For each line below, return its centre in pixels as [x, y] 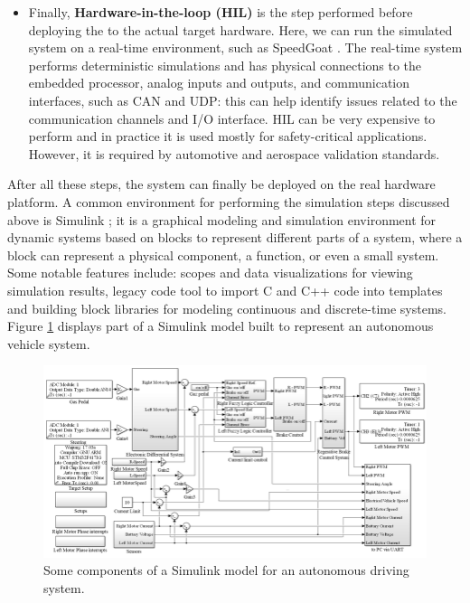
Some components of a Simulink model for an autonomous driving [226, 570]
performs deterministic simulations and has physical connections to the [225, 65]
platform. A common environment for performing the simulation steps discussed [229, 201]
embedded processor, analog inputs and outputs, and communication [219, 83]
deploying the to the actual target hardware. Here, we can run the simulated [240, 29]
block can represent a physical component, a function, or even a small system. [223, 254]
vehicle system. [49, 343]
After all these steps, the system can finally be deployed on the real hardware [221, 184]
